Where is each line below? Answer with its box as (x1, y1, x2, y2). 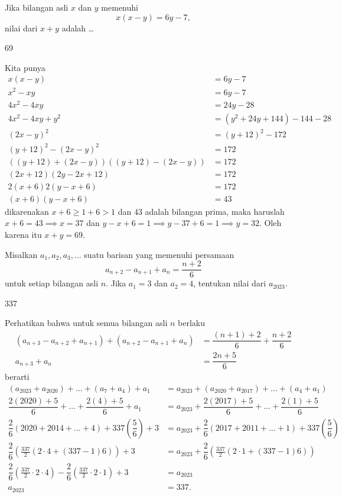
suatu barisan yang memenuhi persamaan (84, 248, 234, 260)
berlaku (178, 317, 206, 329)
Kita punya (5, 61, 45, 73)
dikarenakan (5, 205, 49, 217)
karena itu (5, 228, 42, 241)
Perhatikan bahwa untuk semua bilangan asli (5, 317, 168, 329)
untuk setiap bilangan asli (5, 277, 99, 289)
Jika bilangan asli (5, 1, 69, 13)
